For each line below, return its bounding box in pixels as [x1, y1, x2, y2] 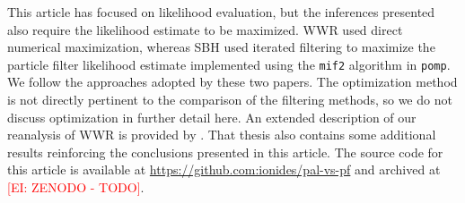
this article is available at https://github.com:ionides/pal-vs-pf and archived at [7, 160, 441, 179]
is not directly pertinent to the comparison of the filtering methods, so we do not [7, 90, 452, 109]
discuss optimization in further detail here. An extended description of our [7, 107, 417, 126]
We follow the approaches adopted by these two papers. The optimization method [7, 72, 458, 91]
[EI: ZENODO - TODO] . [7, 178, 145, 196]
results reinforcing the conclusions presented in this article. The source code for [7, 142, 443, 161]
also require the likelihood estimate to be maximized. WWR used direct [7, 20, 403, 38]
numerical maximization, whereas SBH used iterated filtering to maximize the [7, 38, 435, 56]
